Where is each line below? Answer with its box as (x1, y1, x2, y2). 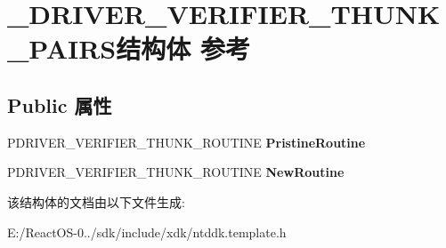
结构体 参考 (116, 30, 250, 67)
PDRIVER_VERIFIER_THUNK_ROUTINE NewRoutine (7, 163, 345, 181)
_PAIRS (7, 30, 117, 67)
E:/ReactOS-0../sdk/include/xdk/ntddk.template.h (7, 222, 287, 241)
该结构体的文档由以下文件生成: (7, 192, 185, 211)
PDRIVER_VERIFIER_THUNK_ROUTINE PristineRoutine (7, 132, 366, 151)
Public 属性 (7, 91, 112, 118)
